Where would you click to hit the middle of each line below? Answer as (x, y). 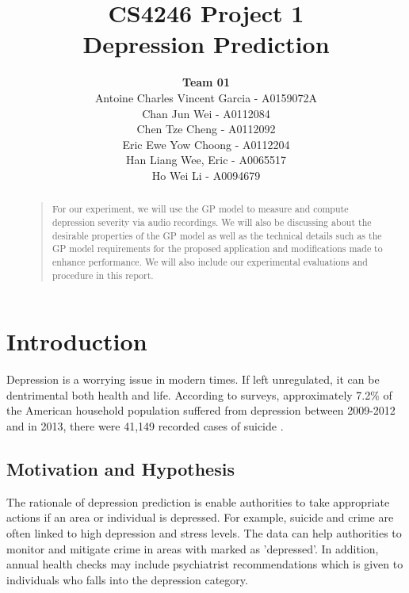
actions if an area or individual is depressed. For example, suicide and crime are (200, 517)
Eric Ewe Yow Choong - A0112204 (206, 144)
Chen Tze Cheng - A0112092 (206, 129)
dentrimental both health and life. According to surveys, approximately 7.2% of (199, 394)
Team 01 (206, 82)
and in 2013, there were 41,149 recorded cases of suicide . (145, 425)
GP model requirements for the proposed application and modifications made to (217, 249)
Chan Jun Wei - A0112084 (206, 113)
